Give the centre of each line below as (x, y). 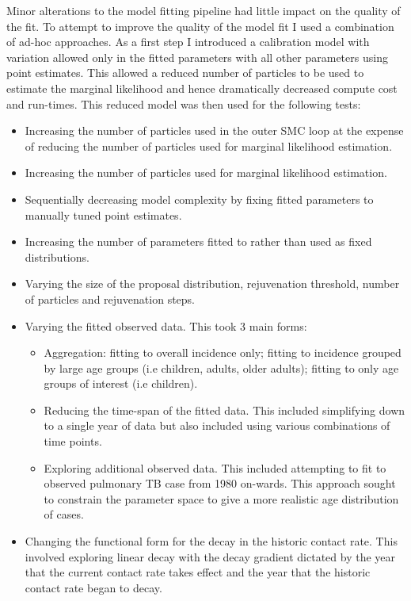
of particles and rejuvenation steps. (110, 299)
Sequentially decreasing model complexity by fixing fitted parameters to (199, 199)
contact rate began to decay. (93, 587)
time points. (73, 441)
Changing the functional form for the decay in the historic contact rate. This (211, 541)
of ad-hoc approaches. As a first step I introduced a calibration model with (188, 42)
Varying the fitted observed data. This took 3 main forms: (166, 325)
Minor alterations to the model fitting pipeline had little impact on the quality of (204, 10)
